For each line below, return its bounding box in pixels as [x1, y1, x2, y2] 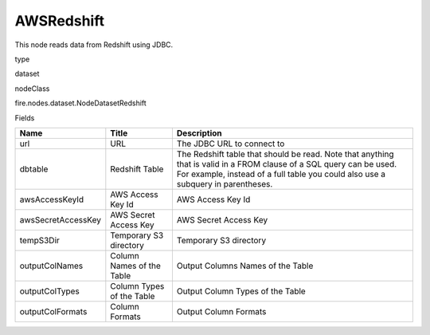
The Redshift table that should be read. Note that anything [176, 148, 394, 160]
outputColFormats [19, 305, 88, 317]
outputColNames [19, 260, 84, 271]
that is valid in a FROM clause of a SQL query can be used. [176, 158, 397, 169]
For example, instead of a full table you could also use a [176, 168, 386, 179]
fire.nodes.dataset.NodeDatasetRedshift [14, 98, 147, 108]
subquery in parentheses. [176, 178, 273, 189]
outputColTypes [19, 286, 80, 297]
